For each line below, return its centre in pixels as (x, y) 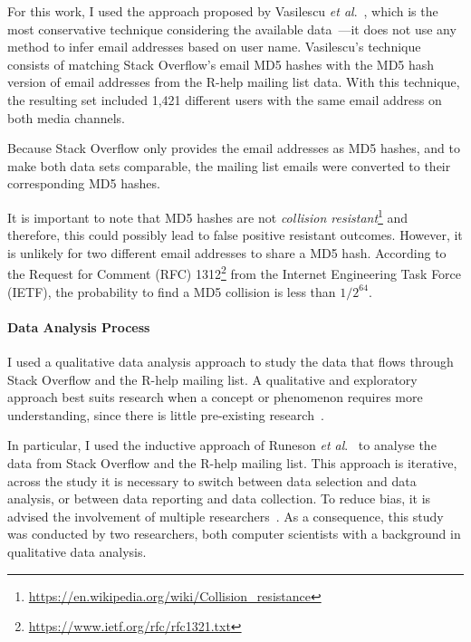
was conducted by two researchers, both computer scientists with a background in (234, 534)
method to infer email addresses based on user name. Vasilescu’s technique (214, 47)
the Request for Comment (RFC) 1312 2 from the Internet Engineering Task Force (235, 273)
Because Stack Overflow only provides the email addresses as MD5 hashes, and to (234, 148)
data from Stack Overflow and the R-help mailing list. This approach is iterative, (232, 462)
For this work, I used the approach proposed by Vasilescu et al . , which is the (223, 11)
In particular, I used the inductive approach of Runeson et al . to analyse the (222, 445)
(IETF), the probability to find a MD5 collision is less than (172, 291)
